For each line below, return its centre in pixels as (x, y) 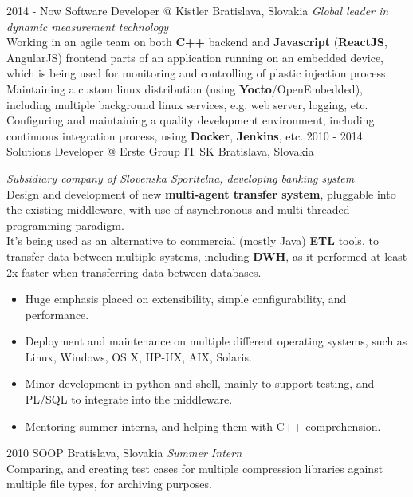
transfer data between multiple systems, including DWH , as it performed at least (207, 256)
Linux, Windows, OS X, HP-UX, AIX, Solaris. (138, 356)
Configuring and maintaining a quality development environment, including (191, 120)
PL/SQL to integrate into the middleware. (129, 399)
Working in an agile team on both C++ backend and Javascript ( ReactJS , (197, 42)
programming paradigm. (65, 225)
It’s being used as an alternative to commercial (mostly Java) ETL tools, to (193, 241)
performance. (57, 314)
